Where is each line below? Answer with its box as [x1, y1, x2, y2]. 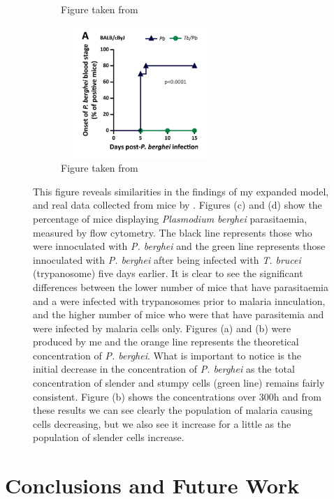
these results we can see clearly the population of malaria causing [33, 403, 313, 417]
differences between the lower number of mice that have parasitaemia [33, 279, 328, 294]
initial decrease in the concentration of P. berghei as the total [33, 362, 295, 376]
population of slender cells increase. [33, 430, 184, 445]
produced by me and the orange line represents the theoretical [33, 334, 299, 349]
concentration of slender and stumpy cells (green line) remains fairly [33, 375, 325, 390]
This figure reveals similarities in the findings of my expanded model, [33, 184, 329, 198]
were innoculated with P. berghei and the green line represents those [33, 239, 326, 253]
